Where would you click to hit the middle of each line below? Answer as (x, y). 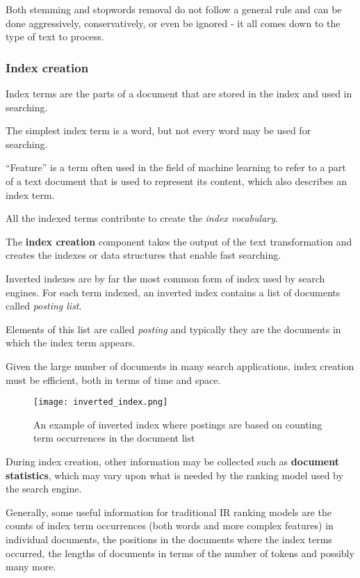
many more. (31, 567)
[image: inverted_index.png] (101, 402)
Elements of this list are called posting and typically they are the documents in (173, 329)
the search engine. (44, 489)
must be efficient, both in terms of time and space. (113, 379)
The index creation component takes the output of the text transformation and (179, 241)
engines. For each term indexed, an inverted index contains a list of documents (173, 292)
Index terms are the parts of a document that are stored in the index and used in (179, 93)
